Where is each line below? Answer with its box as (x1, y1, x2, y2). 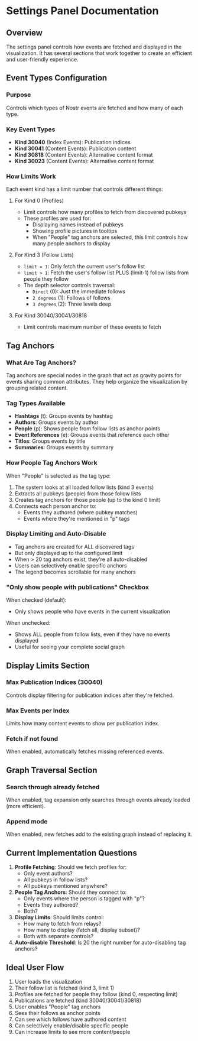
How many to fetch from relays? (23, 920, 102, 928)
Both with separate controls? (23, 933, 93, 940)
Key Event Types (6, 125, 56, 134)
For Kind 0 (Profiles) (14, 197, 64, 205)
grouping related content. (6, 384, 68, 391)
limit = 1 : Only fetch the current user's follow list (23, 263, 145, 270)
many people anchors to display (32, 240, 111, 247)
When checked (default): (6, 596, 67, 604)
